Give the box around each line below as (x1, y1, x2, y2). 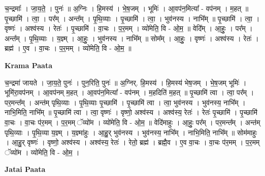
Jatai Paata (5, 164, 46, 174)
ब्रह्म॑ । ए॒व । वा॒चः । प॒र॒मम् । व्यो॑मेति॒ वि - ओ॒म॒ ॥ (5, 43, 131, 53)
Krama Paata (5, 60, 52, 70)
